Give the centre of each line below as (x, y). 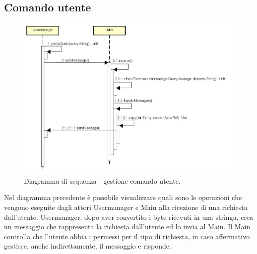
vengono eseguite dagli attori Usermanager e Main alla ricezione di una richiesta (126, 207)
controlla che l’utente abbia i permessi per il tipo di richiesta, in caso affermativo (127, 236)
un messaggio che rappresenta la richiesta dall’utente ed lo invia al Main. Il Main (127, 227)
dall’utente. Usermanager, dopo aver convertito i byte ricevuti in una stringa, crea (129, 217)
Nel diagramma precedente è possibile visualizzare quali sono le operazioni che (123, 197)
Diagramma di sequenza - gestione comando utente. (102, 180)
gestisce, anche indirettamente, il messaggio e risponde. (88, 246)
